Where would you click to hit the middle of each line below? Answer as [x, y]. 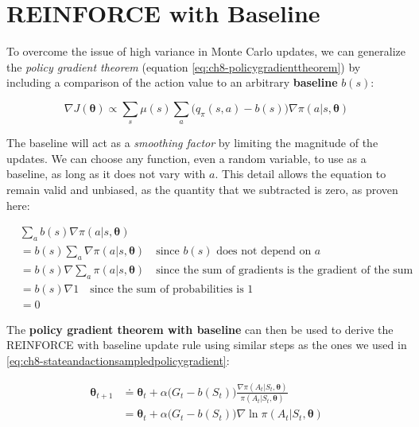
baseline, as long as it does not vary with [106, 174]
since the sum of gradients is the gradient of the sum [285, 270]
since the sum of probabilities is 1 [172, 289]
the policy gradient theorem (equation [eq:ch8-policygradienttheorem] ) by [184, 66]
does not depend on [264, 252]
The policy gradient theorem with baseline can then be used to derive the [200, 329]
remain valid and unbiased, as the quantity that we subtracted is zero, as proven [202, 190]
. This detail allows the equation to [301, 174]
